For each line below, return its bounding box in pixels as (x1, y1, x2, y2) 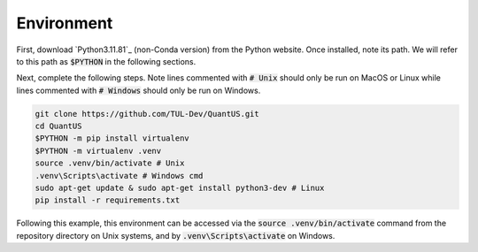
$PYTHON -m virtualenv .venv (35, 146, 162, 156)
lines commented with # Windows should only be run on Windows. (16, 85, 261, 95)
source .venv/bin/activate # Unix (35, 158, 185, 168)
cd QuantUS (35, 121, 82, 132)
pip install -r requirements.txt (35, 195, 181, 205)
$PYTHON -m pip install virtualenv (35, 134, 189, 143)
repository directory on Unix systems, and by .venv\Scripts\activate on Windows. (16, 230, 335, 241)
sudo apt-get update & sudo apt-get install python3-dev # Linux (35, 183, 325, 194)
